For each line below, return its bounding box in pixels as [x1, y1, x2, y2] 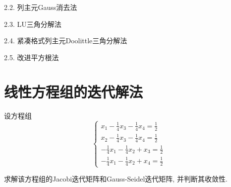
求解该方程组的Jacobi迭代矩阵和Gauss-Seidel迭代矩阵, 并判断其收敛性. [4, 174, 228, 184]
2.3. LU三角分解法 [4, 18, 61, 29]
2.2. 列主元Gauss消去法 [4, 2, 77, 12]
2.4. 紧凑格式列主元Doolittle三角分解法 [4, 35, 127, 46]
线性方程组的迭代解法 [4, 81, 143, 101]
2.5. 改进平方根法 [4, 52, 59, 62]
